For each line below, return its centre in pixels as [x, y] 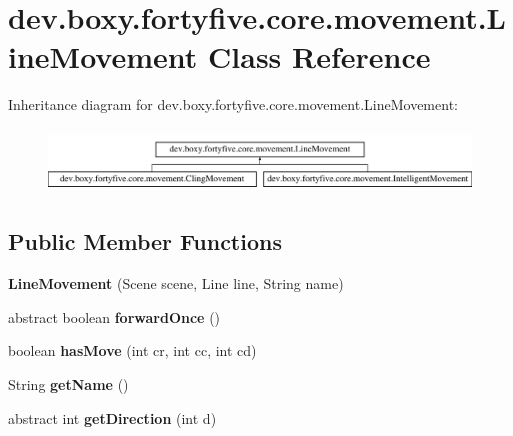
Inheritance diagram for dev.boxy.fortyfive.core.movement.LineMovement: [233, 104]
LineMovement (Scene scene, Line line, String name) [176, 283]
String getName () [68, 384]
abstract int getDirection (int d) [112, 417]
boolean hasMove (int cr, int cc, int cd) [132, 350]
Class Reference [319, 56]
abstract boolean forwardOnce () [114, 316]
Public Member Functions [145, 241]
